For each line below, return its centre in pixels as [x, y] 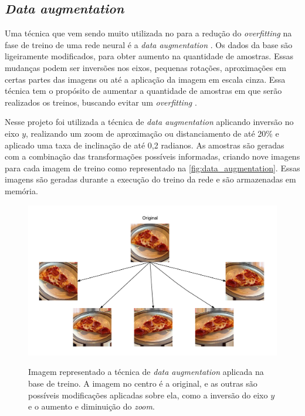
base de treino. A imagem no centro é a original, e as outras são [143, 383]
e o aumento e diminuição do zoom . [91, 406]
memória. [21, 190]
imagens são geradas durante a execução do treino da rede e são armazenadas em [150, 179]
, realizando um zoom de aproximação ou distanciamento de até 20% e [152, 133]
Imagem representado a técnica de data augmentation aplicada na [146, 372]
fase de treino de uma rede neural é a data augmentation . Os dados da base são [149, 44]
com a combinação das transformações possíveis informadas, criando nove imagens [152, 156]
